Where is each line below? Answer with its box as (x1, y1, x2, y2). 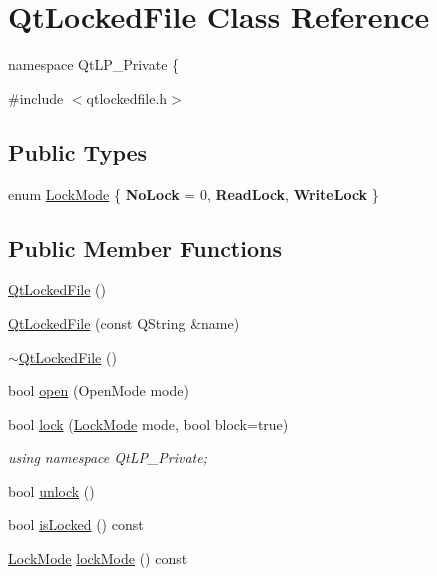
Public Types (8, 136, 148, 167)
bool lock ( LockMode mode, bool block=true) (8, 413, 289, 434)
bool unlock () (8, 480, 95, 501)
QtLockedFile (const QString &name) (8, 312, 240, 333)
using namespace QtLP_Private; (8, 447, 208, 468)
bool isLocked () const (8, 514, 144, 535)
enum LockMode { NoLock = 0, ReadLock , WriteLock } (8, 183, 379, 204)
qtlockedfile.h (86, 87, 168, 108)
